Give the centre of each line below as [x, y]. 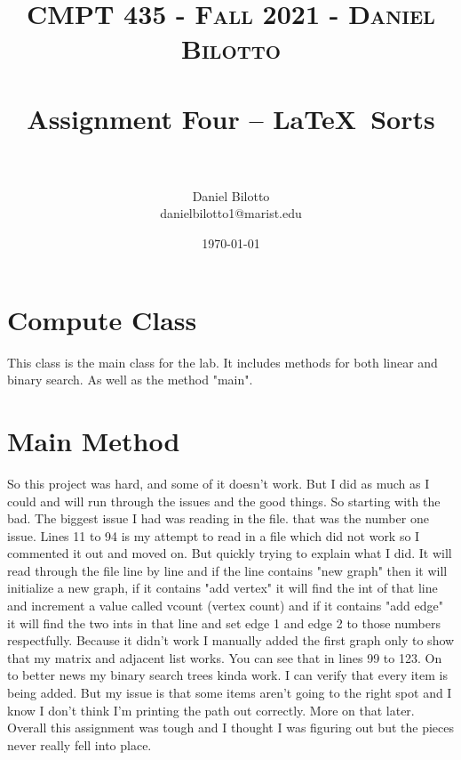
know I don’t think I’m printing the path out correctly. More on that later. [211, 710]
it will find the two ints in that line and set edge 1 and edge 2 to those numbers [224, 623]
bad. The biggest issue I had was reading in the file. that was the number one [218, 518]
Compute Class [102, 319]
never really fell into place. [79, 744]
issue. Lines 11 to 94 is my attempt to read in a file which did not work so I [214, 535]
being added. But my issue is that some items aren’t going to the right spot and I [230, 693]
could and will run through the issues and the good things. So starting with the [224, 501]
